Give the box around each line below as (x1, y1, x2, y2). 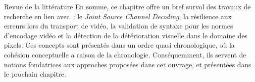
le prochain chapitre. (4, 69, 66, 79)
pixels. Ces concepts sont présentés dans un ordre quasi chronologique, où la (4, 40, 235, 50)
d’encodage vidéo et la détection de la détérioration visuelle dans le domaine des (4, 30, 248, 40)
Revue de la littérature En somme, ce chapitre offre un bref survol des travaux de (4, 1, 251, 11)
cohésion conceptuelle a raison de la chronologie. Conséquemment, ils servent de (4, 49, 246, 59)
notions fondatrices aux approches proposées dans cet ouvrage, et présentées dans (4, 59, 252, 69)
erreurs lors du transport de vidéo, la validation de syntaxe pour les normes (4, 21, 233, 31)
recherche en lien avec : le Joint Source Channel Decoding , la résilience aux (4, 11, 232, 21)
